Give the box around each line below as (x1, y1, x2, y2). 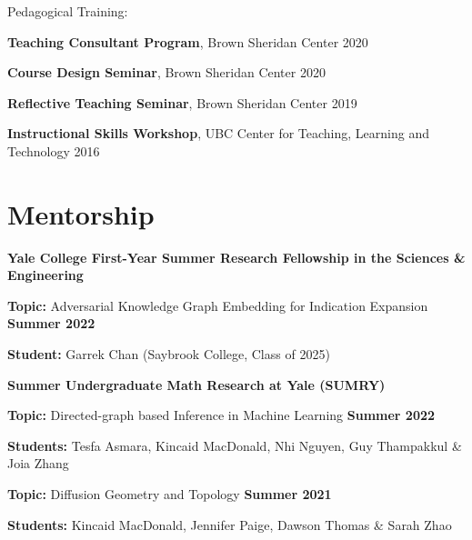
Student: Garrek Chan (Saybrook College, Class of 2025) (7, 345, 330, 364)
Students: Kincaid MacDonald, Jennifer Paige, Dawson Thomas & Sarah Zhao (7, 515, 452, 534)
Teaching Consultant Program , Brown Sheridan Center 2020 (7, 32, 368, 51)
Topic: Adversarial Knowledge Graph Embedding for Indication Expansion (7, 295, 428, 315)
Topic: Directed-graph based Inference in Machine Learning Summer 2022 (7, 405, 436, 425)
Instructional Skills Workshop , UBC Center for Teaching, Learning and (7, 124, 429, 143)
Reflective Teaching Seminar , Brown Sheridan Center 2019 (7, 93, 357, 112)
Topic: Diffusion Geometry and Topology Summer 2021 (7, 485, 332, 504)
